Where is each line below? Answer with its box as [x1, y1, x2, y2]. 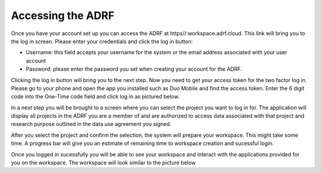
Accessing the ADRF [11, 9, 115, 22]
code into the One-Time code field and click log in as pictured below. [11, 93, 180, 100]
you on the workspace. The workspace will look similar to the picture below [11, 159, 196, 166]
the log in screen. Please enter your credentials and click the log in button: [11, 37, 193, 45]
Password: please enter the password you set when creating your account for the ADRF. [26, 65, 243, 73]
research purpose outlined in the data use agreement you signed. [11, 121, 172, 128]
